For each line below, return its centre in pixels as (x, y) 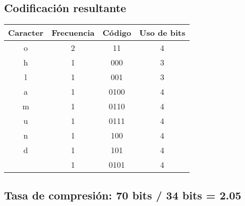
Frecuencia (73, 33)
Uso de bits (162, 33)
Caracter (26, 33)
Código (117, 33)
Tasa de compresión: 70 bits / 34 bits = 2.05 (123, 195)
